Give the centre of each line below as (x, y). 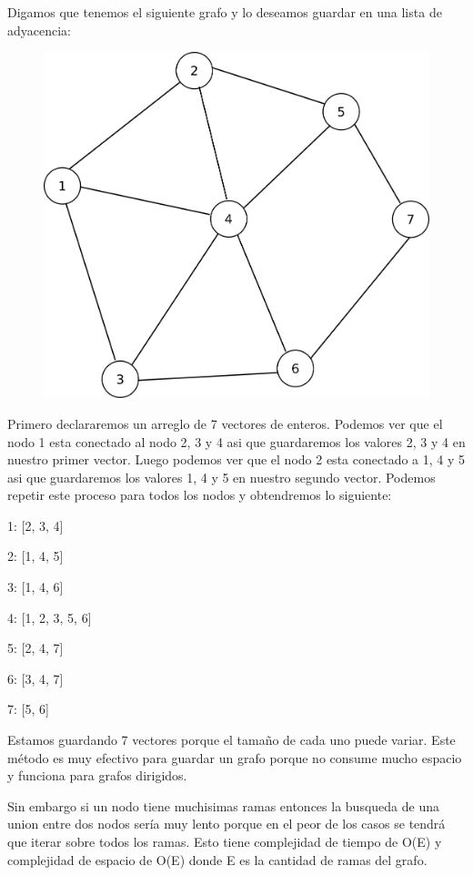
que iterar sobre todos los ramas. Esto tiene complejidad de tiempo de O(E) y (225, 841)
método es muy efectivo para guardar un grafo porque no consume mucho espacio (235, 757)
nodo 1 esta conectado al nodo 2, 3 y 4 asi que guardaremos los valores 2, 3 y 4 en (236, 441)
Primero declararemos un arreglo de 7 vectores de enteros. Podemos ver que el (225, 423)
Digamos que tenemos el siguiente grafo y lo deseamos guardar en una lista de (225, 12)
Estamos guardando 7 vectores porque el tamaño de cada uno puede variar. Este (231, 740)
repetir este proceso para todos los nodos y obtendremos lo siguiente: (200, 495)
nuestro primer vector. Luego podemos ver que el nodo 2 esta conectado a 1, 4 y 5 (236, 459)
